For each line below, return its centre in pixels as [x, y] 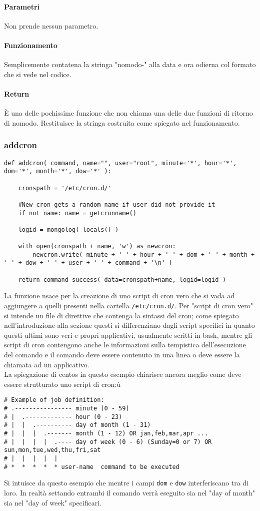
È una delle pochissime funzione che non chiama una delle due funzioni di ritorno [128, 113]
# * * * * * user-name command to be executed [92, 467]
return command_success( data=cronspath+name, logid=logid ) [122, 280]
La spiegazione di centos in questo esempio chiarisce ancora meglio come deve [123, 374]
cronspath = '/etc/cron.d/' [65, 188]
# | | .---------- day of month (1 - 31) [77, 425]
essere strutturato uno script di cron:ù [62, 384]
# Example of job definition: [54, 400]
